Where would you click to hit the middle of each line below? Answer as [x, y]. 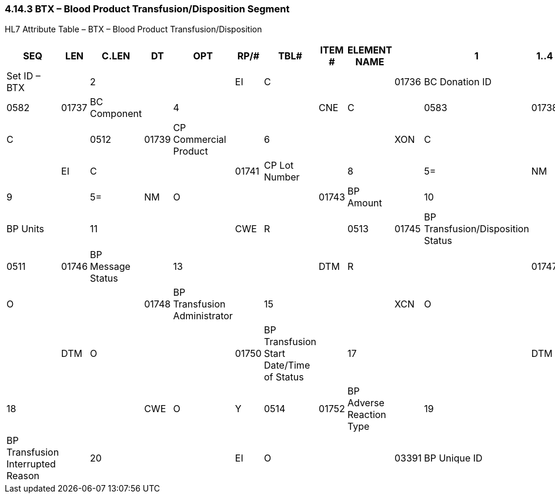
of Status [284, 377]
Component [116, 114]
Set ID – [24, 76]
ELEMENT [370, 50]
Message [110, 267]
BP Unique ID [453, 458]
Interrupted [31, 464]
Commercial [200, 140]
